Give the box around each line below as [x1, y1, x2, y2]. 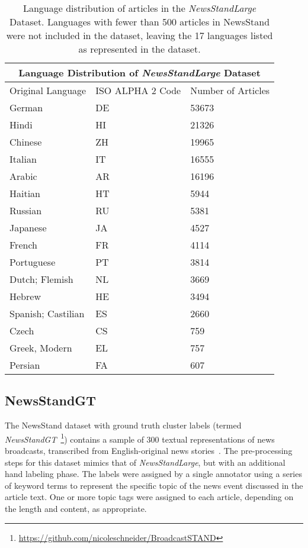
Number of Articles [190, 83, 270, 97]
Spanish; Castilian [9, 307, 85, 320]
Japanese [9, 221, 47, 234]
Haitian [9, 186, 41, 200]
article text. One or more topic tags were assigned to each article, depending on [5, 491, 294, 503]
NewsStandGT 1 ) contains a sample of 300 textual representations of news [5, 431, 275, 445]
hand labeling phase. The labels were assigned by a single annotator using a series [5, 468, 302, 480]
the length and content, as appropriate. [5, 502, 147, 515]
